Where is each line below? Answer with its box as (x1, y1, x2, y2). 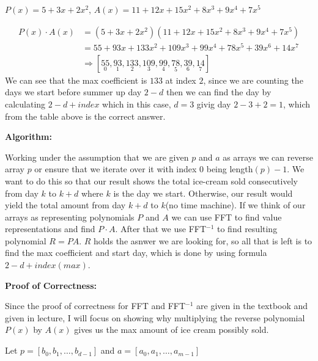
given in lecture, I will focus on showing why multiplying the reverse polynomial (5, 311, 305, 324)
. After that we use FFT (115, 222, 207, 235)
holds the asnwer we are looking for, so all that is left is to (94, 234, 312, 247)
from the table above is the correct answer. (5, 109, 166, 122)
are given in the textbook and (196, 299, 308, 312)
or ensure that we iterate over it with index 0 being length (34, 162, 253, 175)
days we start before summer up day (5, 86, 142, 98)
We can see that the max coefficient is (5, 73, 147, 86)
